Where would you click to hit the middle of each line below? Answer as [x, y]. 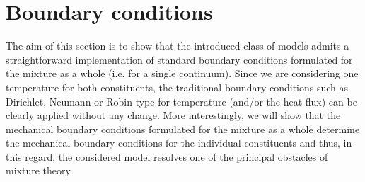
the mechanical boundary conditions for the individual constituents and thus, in [179, 143]
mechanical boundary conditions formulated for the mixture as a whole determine [183, 129]
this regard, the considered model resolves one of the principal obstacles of [167, 156]
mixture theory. [39, 170]
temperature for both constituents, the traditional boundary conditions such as [177, 87]
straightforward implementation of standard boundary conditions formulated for [179, 59]
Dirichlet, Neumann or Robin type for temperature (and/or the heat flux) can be [181, 101]
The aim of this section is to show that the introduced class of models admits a [178, 46]
